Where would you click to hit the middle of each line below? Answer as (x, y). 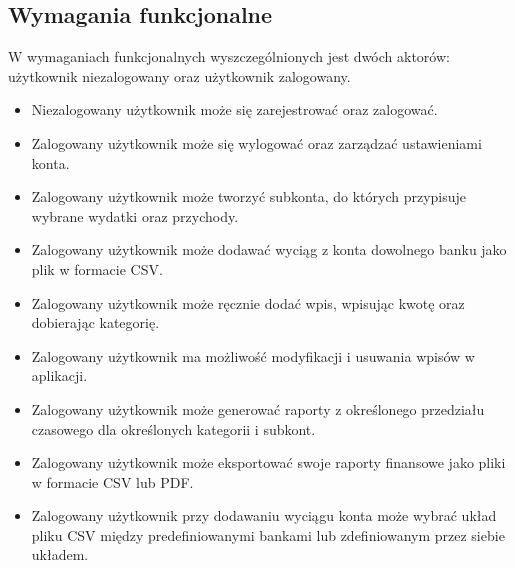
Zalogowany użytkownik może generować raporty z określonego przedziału (258, 408)
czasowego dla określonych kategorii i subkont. (173, 428)
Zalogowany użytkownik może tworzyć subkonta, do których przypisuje (249, 196)
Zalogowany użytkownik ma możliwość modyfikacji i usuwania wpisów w (253, 355)
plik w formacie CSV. (97, 268)
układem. (60, 554)
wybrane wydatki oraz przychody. (135, 215)
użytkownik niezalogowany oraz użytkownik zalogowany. (179, 75)
